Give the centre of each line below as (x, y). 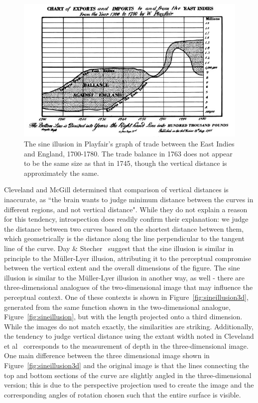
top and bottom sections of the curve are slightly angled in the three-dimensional (128, 375)
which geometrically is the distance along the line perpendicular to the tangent (124, 238)
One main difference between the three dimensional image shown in (107, 355)
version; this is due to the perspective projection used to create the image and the (129, 385)
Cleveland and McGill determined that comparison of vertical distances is (116, 190)
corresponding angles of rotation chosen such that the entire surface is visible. (123, 394)
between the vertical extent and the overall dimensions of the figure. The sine (122, 268)
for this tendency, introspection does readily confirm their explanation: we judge (126, 219)
